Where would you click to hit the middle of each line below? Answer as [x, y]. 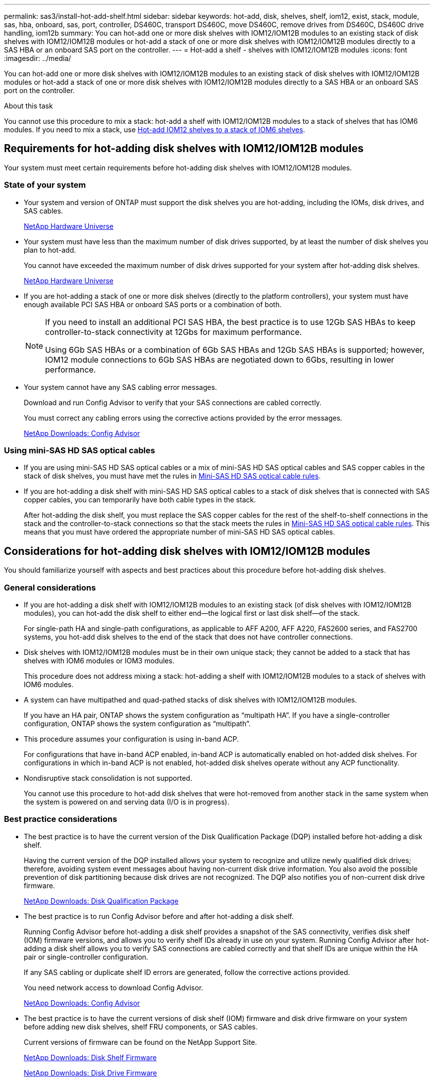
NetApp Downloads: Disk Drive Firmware [90, 1073]
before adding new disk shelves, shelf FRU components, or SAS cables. [141, 1027]
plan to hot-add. [50, 250]
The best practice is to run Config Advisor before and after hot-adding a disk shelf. [159, 916]
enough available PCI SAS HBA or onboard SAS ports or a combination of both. [153, 304]
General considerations [50, 587]
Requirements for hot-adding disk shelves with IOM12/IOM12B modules [184, 149]
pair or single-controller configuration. [86, 957]
